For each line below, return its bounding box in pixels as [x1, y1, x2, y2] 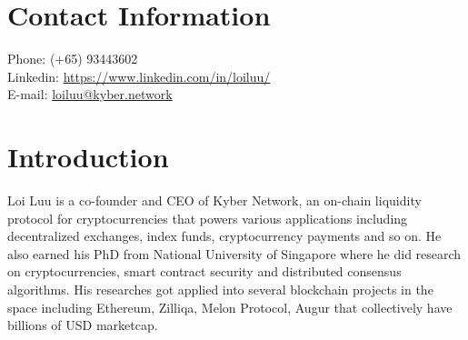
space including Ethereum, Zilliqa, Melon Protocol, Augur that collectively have [7, 297, 453, 316]
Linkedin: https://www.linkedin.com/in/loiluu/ [7, 66, 271, 85]
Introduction [7, 138, 169, 175]
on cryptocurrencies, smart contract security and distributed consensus [7, 262, 402, 281]
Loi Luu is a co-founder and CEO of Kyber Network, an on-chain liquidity [7, 191, 422, 210]
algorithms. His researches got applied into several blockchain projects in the [7, 280, 433, 298]
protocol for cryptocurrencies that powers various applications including [7, 208, 408, 227]
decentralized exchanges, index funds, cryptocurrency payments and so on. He [7, 226, 442, 245]
